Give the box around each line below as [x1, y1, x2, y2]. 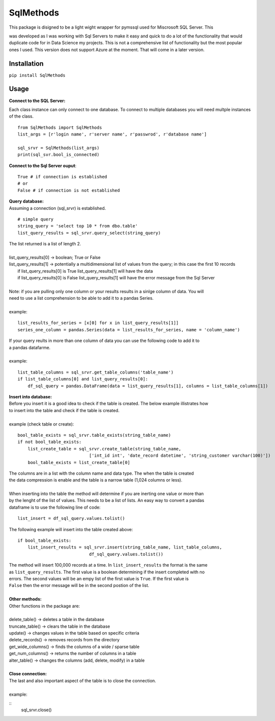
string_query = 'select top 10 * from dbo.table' [17, 223, 138, 229]
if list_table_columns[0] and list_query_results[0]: [17, 377, 148, 382]
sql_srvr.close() [21, 707, 52, 713]
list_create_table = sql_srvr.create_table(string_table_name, [27, 446, 181, 451]
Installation [9, 59, 44, 68]
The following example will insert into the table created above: [9, 526, 133, 532]
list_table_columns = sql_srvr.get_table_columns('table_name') [17, 369, 174, 375]
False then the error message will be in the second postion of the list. [9, 583, 150, 588]
